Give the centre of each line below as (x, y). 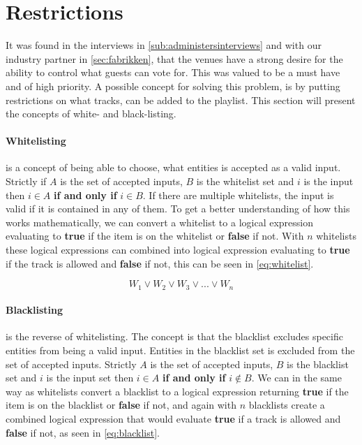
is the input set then (90, 378)
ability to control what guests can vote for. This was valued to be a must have (173, 72)
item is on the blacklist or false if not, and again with (121, 405)
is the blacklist (318, 364)
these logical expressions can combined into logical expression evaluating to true (178, 250)
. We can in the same (296, 378)
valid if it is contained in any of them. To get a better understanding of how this (178, 209)
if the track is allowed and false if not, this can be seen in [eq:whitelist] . (160, 263)
